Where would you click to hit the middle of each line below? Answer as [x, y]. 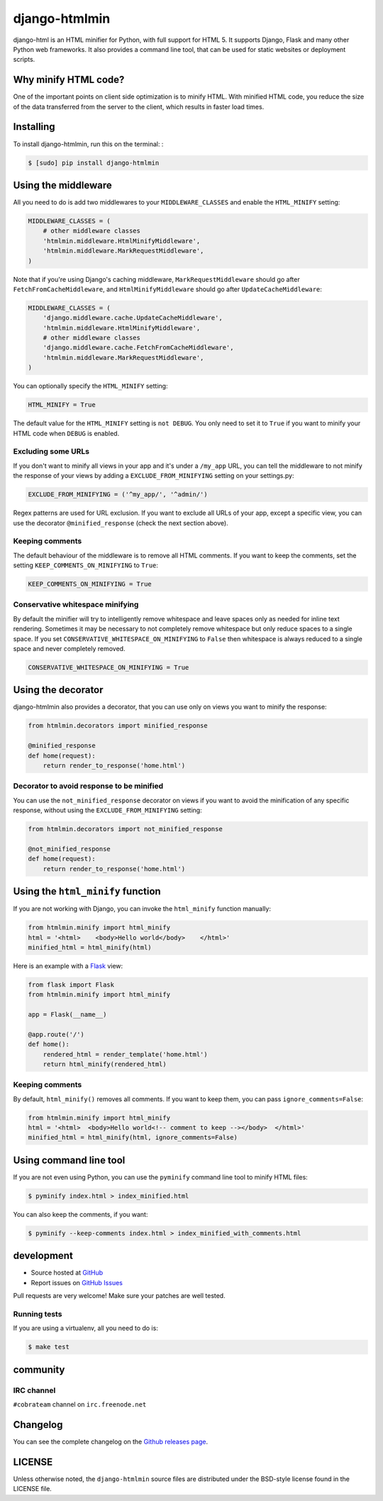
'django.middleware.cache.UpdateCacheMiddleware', [133, 318]
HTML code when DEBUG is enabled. [66, 433]
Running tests [38, 1314]
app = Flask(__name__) [67, 1015]
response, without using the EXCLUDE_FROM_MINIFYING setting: [107, 810]
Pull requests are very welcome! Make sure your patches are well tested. [120, 1296]
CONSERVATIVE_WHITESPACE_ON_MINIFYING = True [109, 667]
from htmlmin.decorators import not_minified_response [125, 829]
